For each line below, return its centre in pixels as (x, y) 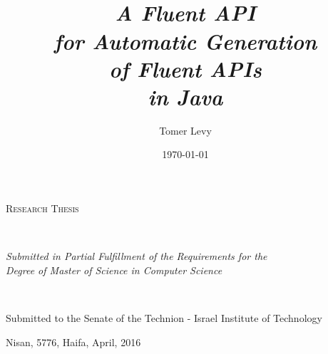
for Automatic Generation (185, 41)
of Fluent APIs (185, 68)
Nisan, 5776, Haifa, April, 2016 (73, 342)
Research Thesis (42, 208)
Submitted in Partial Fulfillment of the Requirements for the (137, 256)
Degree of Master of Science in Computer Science (114, 270)
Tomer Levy (185, 130)
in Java (185, 96)
